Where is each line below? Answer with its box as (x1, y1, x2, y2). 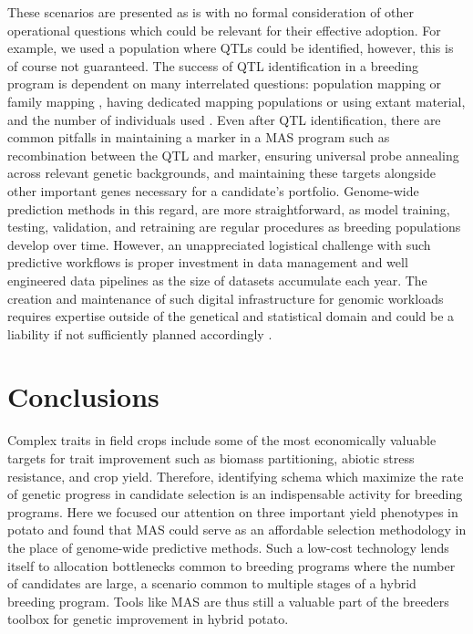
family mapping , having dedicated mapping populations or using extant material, (7, 91, 466, 110)
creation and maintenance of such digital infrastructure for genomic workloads (7, 288, 444, 307)
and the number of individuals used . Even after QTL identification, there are (7, 109, 441, 129)
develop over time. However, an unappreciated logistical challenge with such (7, 234, 431, 254)
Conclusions (7, 378, 159, 415)
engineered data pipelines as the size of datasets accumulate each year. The (7, 270, 427, 289)
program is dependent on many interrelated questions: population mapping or (7, 74, 442, 93)
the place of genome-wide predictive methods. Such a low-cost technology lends (7, 537, 449, 556)
